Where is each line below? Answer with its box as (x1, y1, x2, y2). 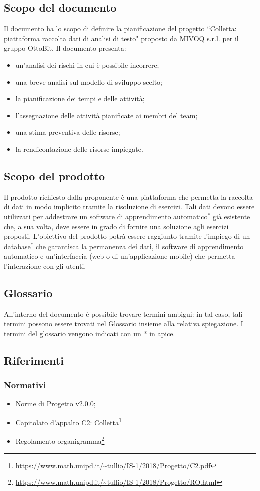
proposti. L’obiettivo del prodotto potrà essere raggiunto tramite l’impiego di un (4, 231, 250, 241)
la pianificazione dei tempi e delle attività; (15, 93, 145, 104)
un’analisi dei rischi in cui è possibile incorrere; (15, 59, 159, 70)
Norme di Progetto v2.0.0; (15, 398, 96, 409)
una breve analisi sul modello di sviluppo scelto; (15, 76, 162, 87)
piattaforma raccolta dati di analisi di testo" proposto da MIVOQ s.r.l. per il (4, 33, 239, 43)
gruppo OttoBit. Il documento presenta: (4, 43, 126, 53)
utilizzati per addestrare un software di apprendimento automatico (4, 211, 208, 221)
